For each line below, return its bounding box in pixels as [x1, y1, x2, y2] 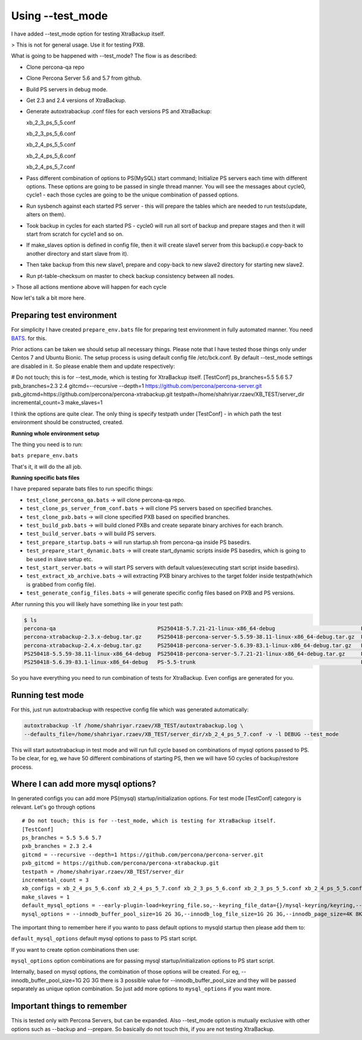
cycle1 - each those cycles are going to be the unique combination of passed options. [26, 191, 240, 199]
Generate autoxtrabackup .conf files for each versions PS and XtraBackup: [26, 108, 212, 115]
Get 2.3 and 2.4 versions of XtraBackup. [26, 97, 127, 104]
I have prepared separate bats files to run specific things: [11, 485, 154, 493]
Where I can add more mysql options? [11, 779, 156, 789]
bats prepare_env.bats [11, 452, 78, 459]
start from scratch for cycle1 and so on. [26, 230, 124, 237]
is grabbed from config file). [26, 581, 96, 588]
